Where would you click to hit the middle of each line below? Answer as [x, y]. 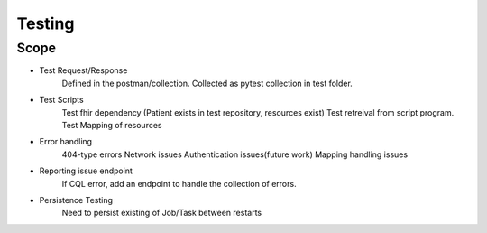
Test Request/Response [83, 70]
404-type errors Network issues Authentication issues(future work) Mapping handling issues [235, 154]
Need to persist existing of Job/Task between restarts [161, 213]
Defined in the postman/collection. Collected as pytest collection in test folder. [207, 83]
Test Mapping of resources [112, 125]
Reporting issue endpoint [86, 171]
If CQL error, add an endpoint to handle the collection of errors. [179, 183]
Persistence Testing [76, 200]
